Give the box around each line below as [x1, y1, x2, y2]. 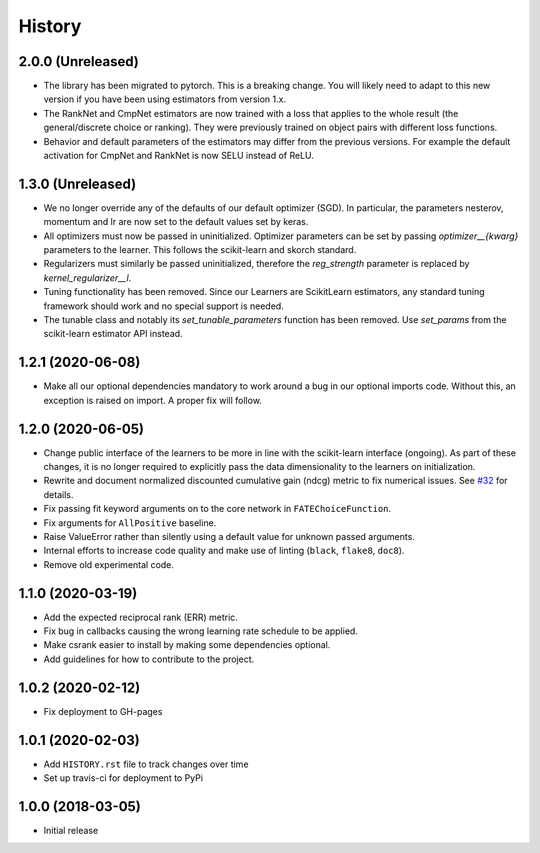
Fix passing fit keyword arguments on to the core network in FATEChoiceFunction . [43, 503, 392, 515]
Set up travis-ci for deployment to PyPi [43, 772, 204, 784]
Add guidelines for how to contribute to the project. [43, 653, 255, 665]
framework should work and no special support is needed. [43, 300, 284, 312]
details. [43, 488, 74, 500]
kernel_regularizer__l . [43, 271, 132, 284]
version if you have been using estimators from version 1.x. [43, 93, 287, 105]
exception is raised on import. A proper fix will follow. [43, 394, 262, 406]
